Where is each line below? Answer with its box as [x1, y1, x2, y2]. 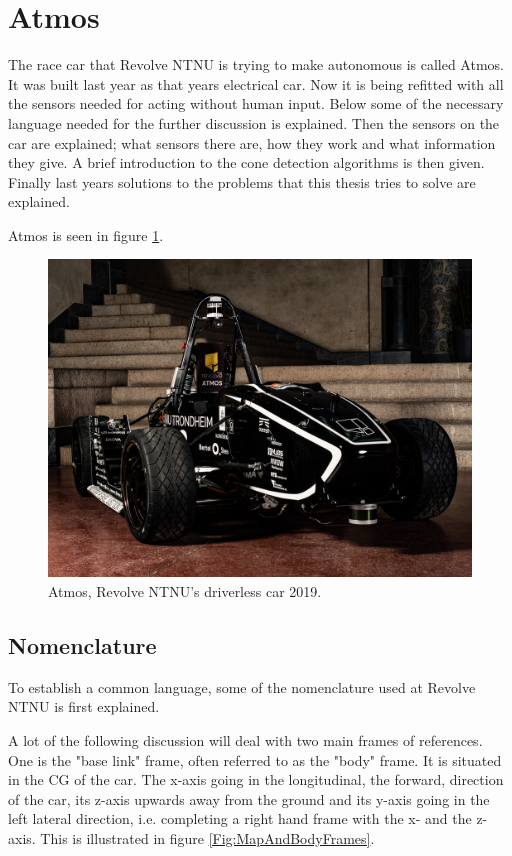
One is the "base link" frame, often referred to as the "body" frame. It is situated [8, 749, 502, 770]
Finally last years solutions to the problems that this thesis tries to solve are [8, 171, 476, 192]
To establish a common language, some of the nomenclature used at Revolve [8, 676, 476, 697]
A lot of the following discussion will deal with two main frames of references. [8, 730, 483, 751]
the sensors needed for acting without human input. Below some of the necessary [8, 93, 504, 114]
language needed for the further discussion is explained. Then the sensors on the [8, 112, 500, 133]
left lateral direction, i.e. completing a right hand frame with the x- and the [8, 808, 472, 829]
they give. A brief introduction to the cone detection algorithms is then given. [8, 152, 485, 173]
